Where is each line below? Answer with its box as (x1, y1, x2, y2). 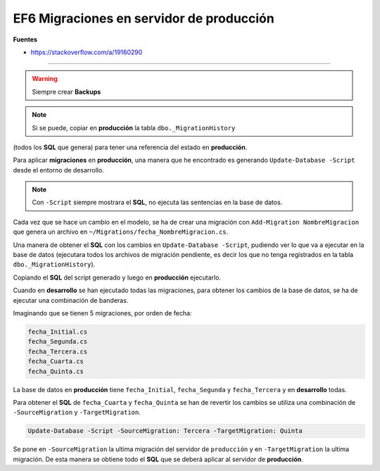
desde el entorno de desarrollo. (13, 165, 105, 174)
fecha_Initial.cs (27, 327, 88, 336)
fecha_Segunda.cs (27, 338, 88, 346)
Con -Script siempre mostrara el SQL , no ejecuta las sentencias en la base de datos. (32, 198, 283, 207)
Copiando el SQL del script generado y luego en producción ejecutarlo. (13, 273, 222, 282)
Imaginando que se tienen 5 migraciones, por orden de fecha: (13, 308, 192, 317)
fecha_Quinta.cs (27, 367, 84, 375)
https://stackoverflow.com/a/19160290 (30, 48, 143, 56)
